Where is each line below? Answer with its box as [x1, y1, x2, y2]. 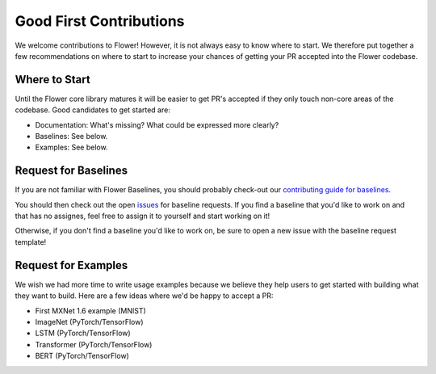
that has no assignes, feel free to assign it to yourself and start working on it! [15, 211, 270, 221]
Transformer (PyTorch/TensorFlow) [35, 339, 153, 349]
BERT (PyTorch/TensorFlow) [35, 351, 129, 361]
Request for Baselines [15, 164, 128, 178]
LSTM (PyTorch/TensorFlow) [35, 328, 131, 338]
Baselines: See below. [35, 132, 108, 141]
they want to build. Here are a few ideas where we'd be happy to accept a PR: [15, 291, 274, 300]
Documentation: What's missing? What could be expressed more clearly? [35, 120, 279, 129]
